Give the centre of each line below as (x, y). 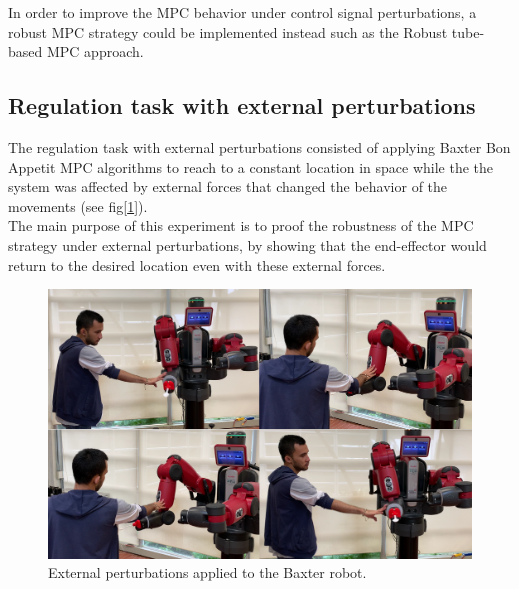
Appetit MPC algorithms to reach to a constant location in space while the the (251, 166)
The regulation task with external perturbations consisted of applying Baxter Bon (259, 146)
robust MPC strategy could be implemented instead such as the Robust (228, 31)
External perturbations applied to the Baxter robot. (207, 572)
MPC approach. (95, 51)
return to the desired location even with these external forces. (197, 264)
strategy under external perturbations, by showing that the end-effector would (247, 244)
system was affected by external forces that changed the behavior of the (228, 186)
